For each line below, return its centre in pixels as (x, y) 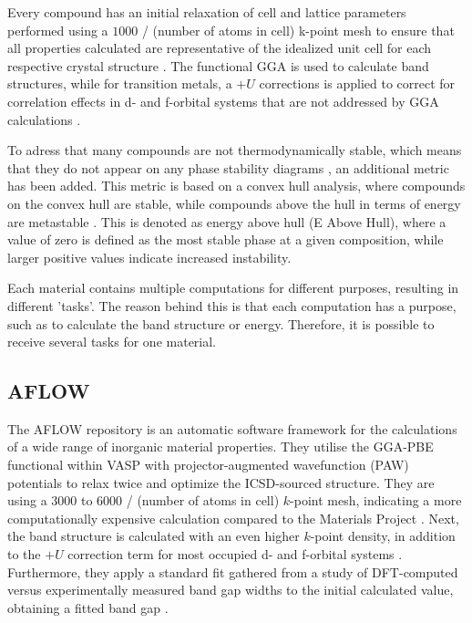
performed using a (58, 30)
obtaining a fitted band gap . (88, 607)
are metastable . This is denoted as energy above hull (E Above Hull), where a (227, 221)
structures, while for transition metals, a (120, 83)
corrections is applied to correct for (357, 83)
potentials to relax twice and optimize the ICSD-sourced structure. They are (221, 482)
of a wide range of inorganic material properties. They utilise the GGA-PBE (221, 446)
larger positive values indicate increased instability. (149, 257)
